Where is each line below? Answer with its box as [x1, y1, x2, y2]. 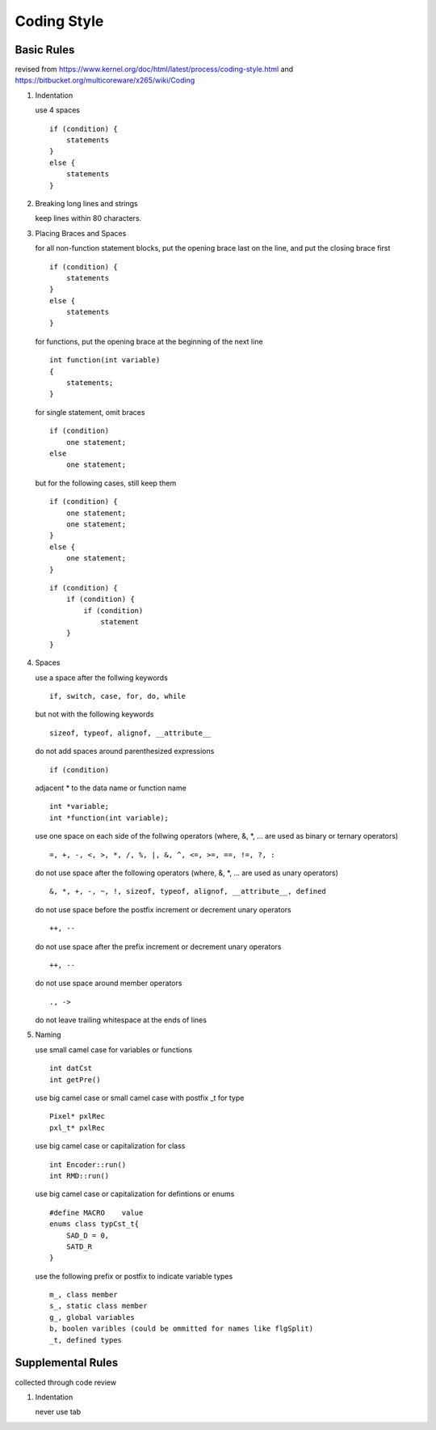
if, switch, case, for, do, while [49, 692, 186, 701]
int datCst [49, 1064, 93, 1073]
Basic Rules [15, 43, 75, 57]
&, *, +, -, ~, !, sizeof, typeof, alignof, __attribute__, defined [49, 886, 326, 896]
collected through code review [15, 1377, 117, 1387]
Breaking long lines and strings [35, 198, 139, 208]
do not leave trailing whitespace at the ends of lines [35, 1015, 208, 1025]
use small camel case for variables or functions [35, 1044, 193, 1055]
